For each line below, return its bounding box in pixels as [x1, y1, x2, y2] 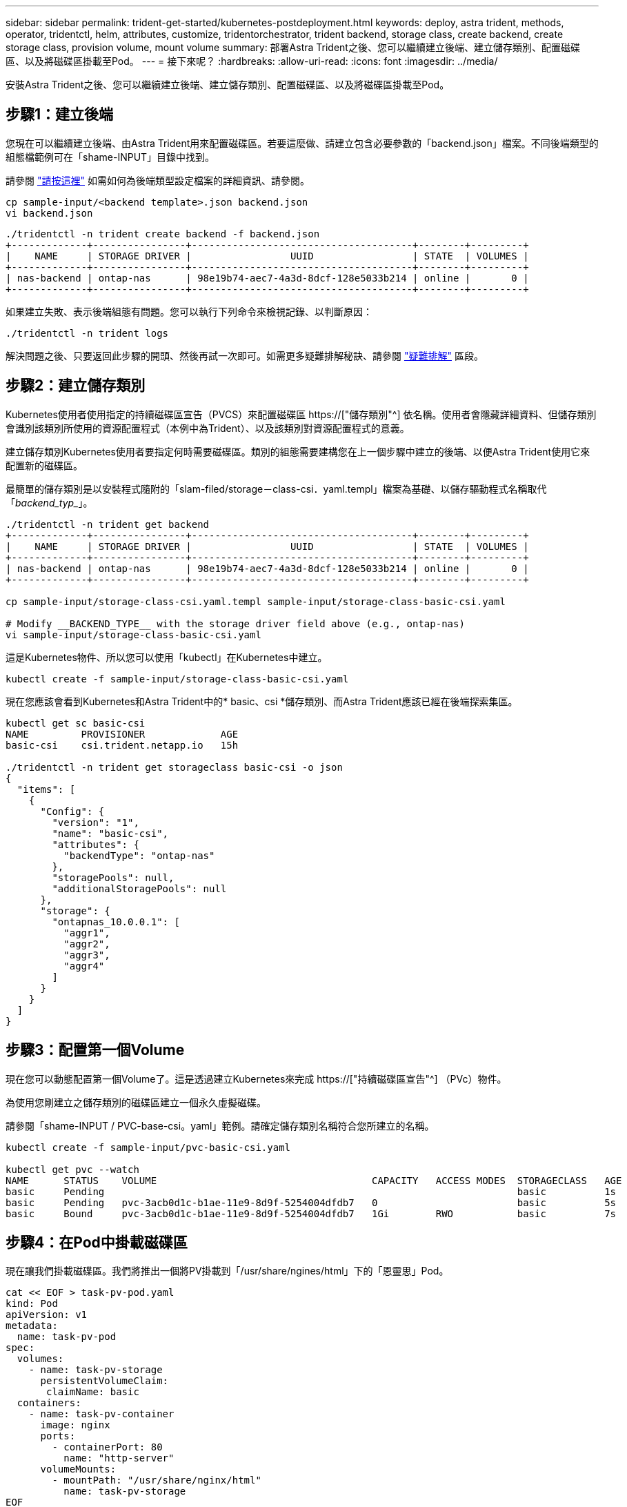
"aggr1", [63, 927, 110, 938]
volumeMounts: [40, 1464, 117, 1475]
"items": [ [17, 783, 76, 795]
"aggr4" [63, 960, 105, 972]
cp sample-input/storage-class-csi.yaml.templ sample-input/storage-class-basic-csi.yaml [6, 595, 506, 607]
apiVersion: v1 [6, 1309, 88, 1321]
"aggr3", [63, 949, 110, 961]
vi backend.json [6, 207, 93, 219]
